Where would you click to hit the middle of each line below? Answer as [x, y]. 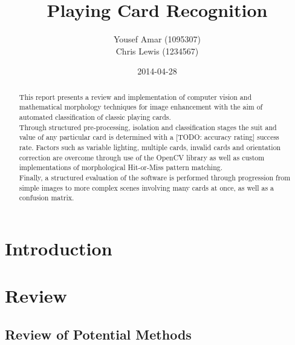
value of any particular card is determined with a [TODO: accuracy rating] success [149, 137]
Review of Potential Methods [98, 334]
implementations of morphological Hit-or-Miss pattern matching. [121, 167]
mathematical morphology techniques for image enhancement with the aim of [141, 107]
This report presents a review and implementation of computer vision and [135, 97]
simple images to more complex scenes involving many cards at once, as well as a [147, 187]
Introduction [59, 248]
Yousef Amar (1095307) [157, 39]
